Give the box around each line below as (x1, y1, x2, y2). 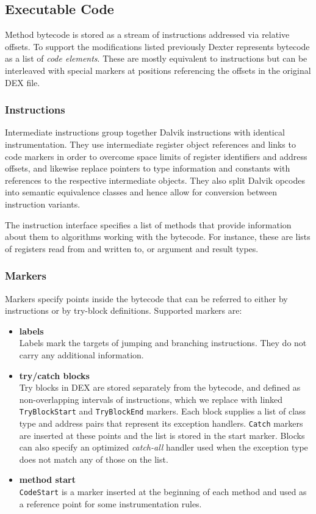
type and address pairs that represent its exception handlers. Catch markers (19, 416, 303, 429)
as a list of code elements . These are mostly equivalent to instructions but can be (5, 52, 307, 65)
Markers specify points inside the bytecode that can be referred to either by (5, 292, 288, 305)
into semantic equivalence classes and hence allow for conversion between (5, 186, 278, 198)
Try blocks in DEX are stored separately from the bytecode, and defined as (19, 381, 301, 394)
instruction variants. (5, 197, 81, 210)
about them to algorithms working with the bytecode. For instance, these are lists (5, 230, 311, 243)
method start (19, 473, 76, 486)
